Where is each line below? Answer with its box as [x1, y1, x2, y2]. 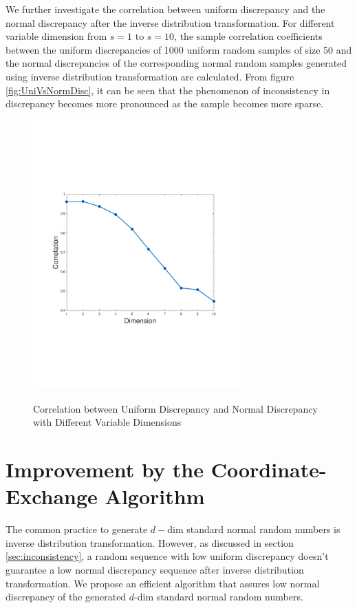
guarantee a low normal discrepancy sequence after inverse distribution [6, 563, 304, 577]
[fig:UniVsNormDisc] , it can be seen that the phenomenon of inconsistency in [6, 83, 330, 97]
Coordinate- [210, 455, 327, 484]
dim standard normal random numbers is [167, 522, 340, 536]
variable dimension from [6, 29, 107, 43]
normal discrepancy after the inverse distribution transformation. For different [6, 15, 335, 30]
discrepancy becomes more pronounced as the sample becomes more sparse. [6, 96, 324, 111]
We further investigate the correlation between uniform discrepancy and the [6, 2, 325, 16]
